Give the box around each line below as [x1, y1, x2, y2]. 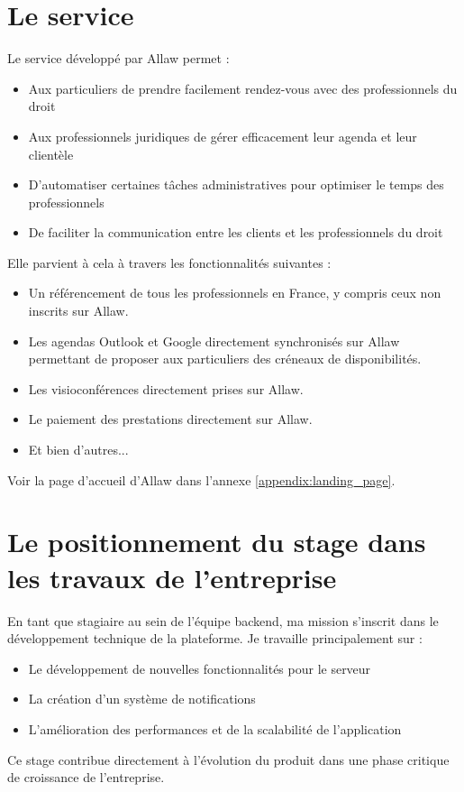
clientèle [28, 144, 74, 163]
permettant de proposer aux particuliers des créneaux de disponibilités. [28, 349, 422, 368]
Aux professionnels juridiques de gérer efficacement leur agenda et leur [28, 126, 417, 145]
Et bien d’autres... [28, 440, 129, 459]
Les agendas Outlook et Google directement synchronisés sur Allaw [28, 331, 400, 350]
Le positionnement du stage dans [7, 523, 426, 560]
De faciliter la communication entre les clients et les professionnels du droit [28, 223, 443, 242]
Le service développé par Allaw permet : [7, 49, 230, 68]
